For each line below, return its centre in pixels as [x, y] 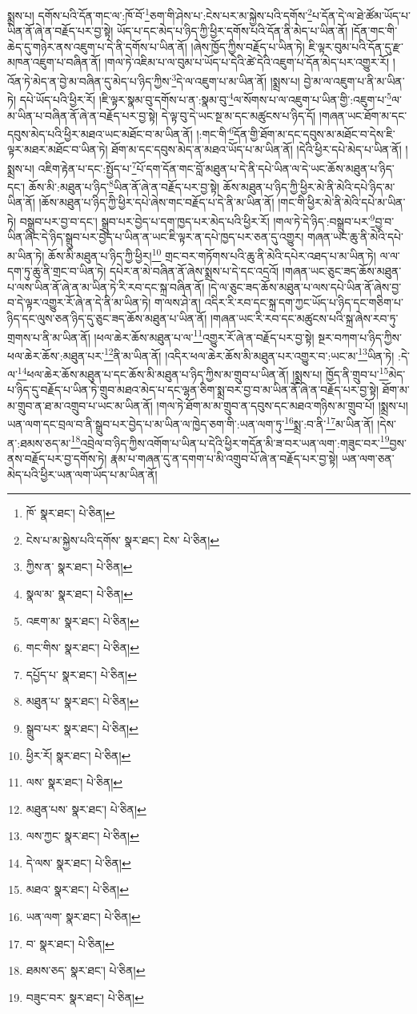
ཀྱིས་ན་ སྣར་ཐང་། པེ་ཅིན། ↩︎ [79, 567]
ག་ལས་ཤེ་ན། [177, 302]
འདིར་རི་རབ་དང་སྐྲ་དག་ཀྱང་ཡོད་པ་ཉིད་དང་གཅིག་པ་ [304, 302]
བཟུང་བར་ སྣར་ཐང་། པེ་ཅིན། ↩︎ [85, 997]
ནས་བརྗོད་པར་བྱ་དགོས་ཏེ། [57, 458]
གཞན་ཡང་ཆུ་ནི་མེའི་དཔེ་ [355, 237]
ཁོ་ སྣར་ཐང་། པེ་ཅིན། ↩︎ [70, 513]
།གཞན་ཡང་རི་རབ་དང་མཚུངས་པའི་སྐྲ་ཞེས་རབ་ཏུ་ [305, 318]
